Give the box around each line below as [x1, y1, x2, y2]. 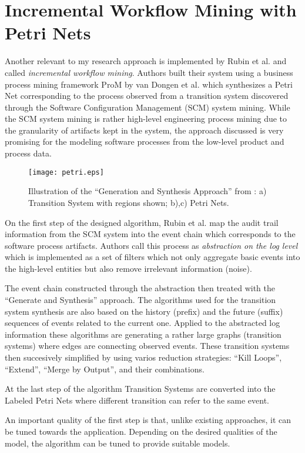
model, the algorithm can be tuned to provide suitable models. [5, 437, 230, 449]
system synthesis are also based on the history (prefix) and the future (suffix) [5, 305, 283, 317]
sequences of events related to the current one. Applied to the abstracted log [5, 317, 280, 329]
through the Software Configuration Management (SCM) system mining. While [5, 101, 290, 113]
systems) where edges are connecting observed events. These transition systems [5, 339, 290, 352]
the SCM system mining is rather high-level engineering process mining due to [5, 112, 287, 125]
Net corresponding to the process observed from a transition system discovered [5, 89, 289, 102]
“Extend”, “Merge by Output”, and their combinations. [5, 362, 205, 375]
